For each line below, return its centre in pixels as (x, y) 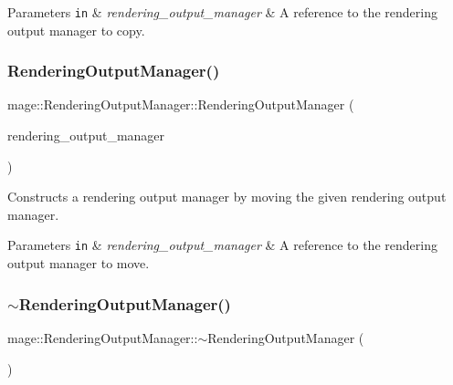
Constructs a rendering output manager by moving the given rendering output (227, 197)
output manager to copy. (76, 30)
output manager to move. (79, 263)
